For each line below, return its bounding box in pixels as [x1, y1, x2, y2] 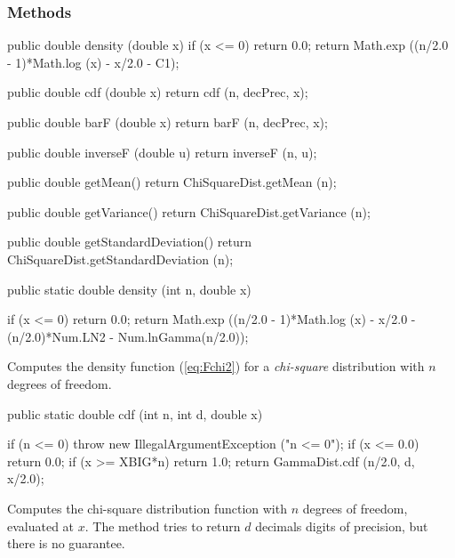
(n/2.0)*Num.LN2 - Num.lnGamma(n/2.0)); [7, 327, 249, 345]
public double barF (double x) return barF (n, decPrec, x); [7, 113, 328, 131]
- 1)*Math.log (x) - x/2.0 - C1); [7, 53, 180, 71]
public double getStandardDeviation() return [7, 232, 251, 251]
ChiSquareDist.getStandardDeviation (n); [7, 249, 234, 268]
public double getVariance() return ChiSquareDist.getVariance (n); [7, 202, 371, 221]
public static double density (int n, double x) [7, 279, 251, 298]
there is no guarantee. [7, 534, 125, 553]
